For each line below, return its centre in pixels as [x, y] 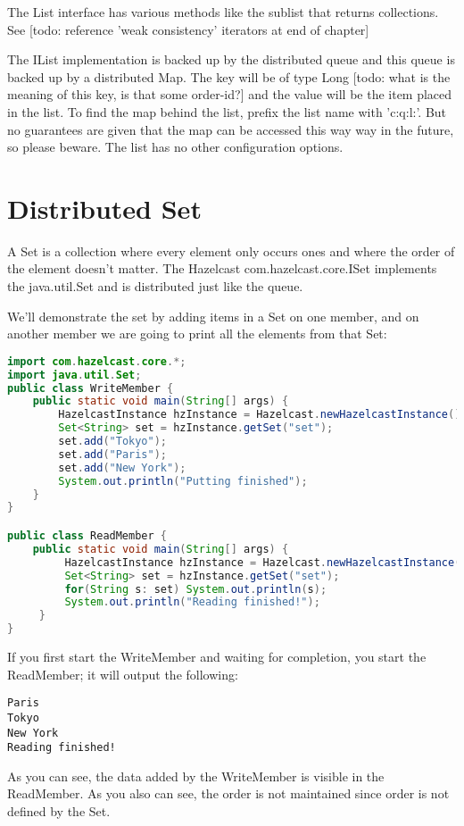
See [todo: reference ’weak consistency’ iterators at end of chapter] [188, 29]
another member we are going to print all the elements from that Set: [197, 334]
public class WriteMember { [91, 388]
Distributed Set [104, 208]
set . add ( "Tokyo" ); [113, 442]
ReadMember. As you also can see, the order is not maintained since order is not [228, 793]
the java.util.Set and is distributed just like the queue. [155, 286]
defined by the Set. [59, 811]
